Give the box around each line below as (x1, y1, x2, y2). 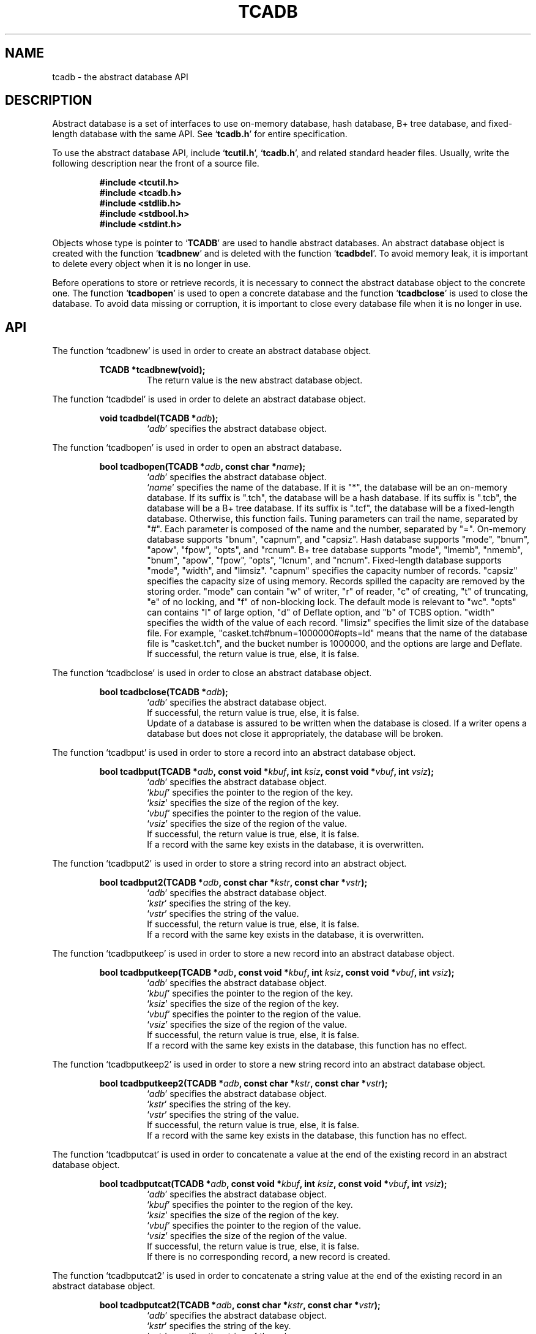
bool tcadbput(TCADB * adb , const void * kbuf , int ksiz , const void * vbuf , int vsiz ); (99, 766, 434, 777)
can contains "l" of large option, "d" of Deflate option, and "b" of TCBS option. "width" (147, 607, 495, 618)
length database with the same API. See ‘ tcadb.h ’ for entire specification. (52, 129, 348, 140)
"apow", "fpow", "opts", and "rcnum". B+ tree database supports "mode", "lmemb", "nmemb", (147, 545, 523, 556)
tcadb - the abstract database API (52, 71, 188, 82)
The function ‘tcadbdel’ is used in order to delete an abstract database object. (52, 394, 366, 405)
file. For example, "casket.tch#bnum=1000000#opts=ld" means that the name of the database (147, 628, 527, 639)
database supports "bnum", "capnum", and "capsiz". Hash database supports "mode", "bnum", (147, 534, 530, 545)
